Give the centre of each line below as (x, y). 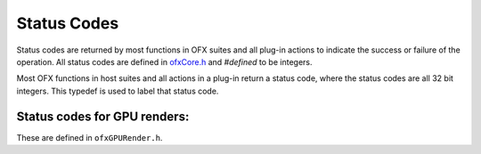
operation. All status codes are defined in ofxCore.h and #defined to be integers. (164, 61)
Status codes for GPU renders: (103, 116)
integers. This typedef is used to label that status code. (118, 91)
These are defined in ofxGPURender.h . (90, 137)
